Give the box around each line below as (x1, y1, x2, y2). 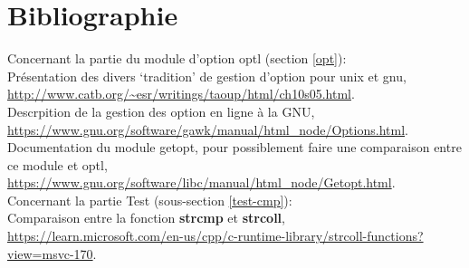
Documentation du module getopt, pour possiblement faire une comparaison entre (7, 138, 462, 157)
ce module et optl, (7, 155, 108, 174)
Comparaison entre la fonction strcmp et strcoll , (7, 208, 285, 227)
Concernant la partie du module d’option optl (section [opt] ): (7, 49, 347, 68)
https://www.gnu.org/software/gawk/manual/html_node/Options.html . (7, 120, 408, 139)
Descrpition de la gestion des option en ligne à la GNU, (7, 101, 315, 120)
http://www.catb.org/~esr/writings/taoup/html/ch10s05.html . (7, 84, 355, 103)
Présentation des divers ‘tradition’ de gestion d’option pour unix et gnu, (7, 66, 407, 85)
